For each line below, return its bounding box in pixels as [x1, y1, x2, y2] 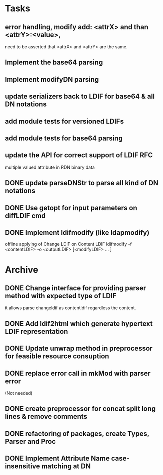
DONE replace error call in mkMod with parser [5, 369, 151, 377]
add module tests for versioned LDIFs [5, 117, 124, 125]
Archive [5, 264, 39, 275]
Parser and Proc [5, 437, 56, 446]
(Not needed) [5, 390, 33, 396]
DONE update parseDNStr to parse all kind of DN [5, 179, 159, 187]
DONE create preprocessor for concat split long [5, 405, 156, 413]
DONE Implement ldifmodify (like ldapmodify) [5, 228, 150, 237]
